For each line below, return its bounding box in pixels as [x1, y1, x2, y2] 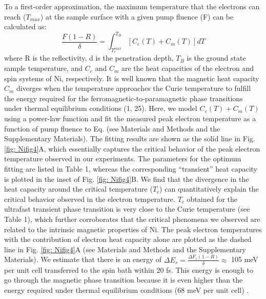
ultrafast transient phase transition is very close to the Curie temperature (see [4, 203, 250, 214]
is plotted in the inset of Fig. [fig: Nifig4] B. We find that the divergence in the [4, 173, 249, 184]
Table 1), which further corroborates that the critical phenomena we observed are [4, 213, 260, 224]
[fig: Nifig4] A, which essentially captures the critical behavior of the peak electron [4, 143, 260, 154]
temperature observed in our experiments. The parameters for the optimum [4, 153, 241, 164]
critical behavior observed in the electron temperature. [4, 193, 175, 204]
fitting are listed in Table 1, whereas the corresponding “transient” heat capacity [4, 163, 258, 174]
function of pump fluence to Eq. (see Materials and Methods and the [4, 123, 220, 134]
